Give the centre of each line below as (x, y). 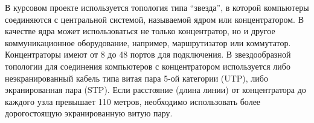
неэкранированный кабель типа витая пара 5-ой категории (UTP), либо (136, 78)
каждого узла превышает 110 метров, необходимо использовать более (133, 101)
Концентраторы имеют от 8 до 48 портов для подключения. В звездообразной (148, 54)
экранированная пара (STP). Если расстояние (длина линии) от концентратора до (155, 90)
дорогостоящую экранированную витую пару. (89, 113)
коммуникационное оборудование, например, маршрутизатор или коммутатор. (148, 42)
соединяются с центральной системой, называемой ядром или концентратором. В (155, 19)
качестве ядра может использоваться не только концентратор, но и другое (140, 31)
